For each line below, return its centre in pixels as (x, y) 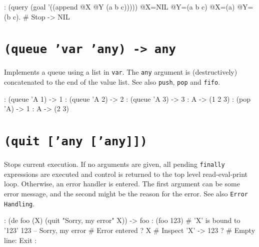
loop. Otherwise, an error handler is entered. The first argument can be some (122, 184)
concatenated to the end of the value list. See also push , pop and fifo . (112, 82)
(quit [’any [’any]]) (76, 142)
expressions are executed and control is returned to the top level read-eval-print (126, 174)
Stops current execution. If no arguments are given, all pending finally (114, 164)
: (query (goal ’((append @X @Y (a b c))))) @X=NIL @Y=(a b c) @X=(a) (119, 7)
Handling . (19, 203)
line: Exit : (20, 240)
